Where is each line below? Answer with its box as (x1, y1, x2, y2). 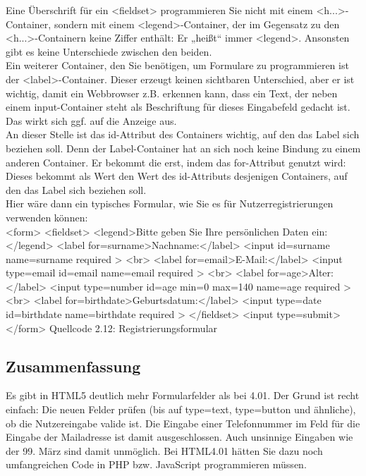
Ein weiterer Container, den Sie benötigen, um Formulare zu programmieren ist (6, 58, 349, 73)
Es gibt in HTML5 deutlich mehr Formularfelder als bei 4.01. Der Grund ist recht (6, 388, 360, 403)
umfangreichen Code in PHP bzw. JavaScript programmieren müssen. (6, 457, 307, 472)
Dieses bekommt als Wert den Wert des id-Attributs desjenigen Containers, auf (6, 169, 348, 183)
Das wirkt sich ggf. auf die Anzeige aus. (6, 113, 177, 128)
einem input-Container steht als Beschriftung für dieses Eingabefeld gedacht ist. (6, 99, 350, 114)
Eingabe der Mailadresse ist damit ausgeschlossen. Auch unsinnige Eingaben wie (6, 429, 353, 444)
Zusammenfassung (6, 355, 141, 377)
